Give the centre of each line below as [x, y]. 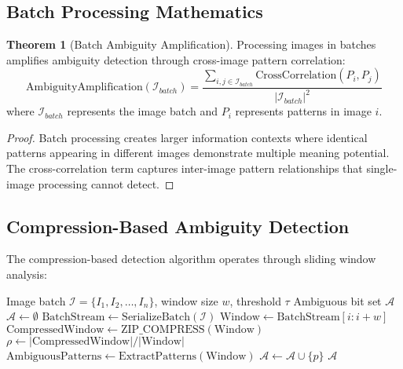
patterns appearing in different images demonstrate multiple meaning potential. [198, 153]
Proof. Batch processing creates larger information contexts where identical [187, 137]
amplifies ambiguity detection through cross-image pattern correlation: [176, 59]
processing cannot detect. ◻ [106, 183]
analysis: [27, 274]
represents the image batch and [143, 111]
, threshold [255, 300]
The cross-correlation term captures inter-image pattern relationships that [185, 168]
